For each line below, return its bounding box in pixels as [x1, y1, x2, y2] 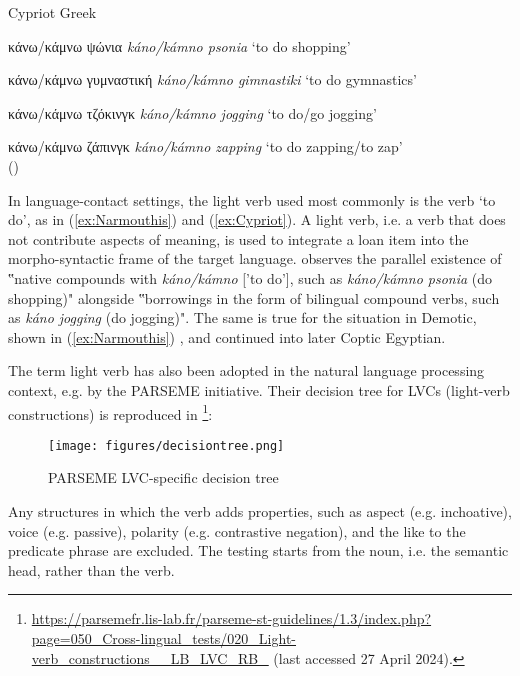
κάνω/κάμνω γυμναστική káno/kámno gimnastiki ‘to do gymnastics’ [8, 69, 417, 90]
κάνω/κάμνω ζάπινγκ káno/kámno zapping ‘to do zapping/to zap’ [8, 136, 403, 157]
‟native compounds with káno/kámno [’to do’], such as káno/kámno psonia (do [8, 267, 493, 288]
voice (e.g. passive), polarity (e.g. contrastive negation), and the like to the [8, 520, 466, 541]
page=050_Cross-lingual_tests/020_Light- [31, 627, 297, 648]
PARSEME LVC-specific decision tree [48, 467, 279, 488]
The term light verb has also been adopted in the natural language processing [8, 360, 485, 381]
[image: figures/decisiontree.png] [48, 438, 285, 453]
